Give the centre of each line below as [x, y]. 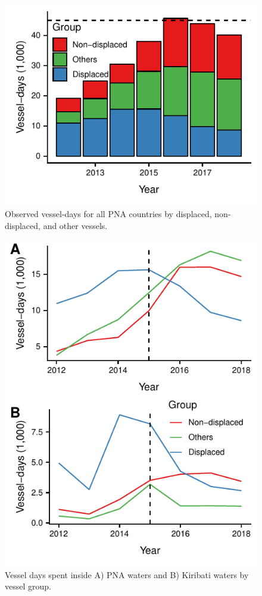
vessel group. [28, 586]
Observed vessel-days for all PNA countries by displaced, [108, 213]
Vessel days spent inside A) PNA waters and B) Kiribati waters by [127, 574]
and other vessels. [75, 225]
